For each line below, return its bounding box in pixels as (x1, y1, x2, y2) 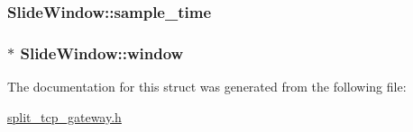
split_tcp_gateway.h (7, 107, 122, 126)
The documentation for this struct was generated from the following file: (7, 77, 407, 96)
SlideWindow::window (20, 41, 184, 64)
